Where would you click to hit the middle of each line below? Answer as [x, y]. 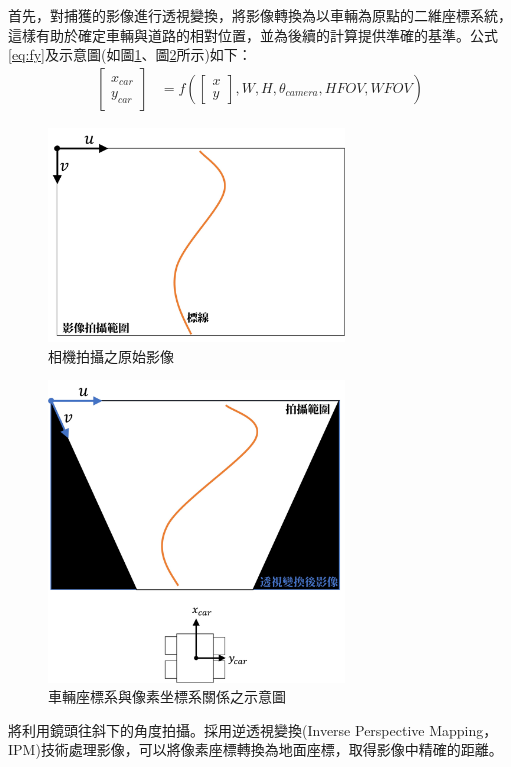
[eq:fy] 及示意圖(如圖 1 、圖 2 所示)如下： [130, 54]
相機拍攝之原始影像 [111, 355]
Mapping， [463, 729]
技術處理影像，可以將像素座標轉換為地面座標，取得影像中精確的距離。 [271, 749]
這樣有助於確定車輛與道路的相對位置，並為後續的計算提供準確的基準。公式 [253, 34]
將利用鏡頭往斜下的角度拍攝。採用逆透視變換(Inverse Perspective [216, 729]
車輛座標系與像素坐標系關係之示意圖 [167, 696]
